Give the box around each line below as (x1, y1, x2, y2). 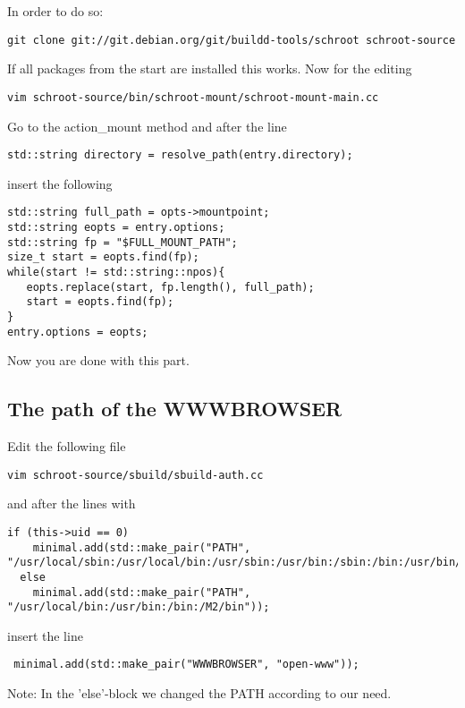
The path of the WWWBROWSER (7, 395, 342, 422)
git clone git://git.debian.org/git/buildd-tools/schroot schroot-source (7, 33, 456, 47)
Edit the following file (7, 437, 126, 456)
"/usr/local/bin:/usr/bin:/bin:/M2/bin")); (7, 601, 270, 614)
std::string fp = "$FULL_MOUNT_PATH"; (7, 235, 238, 249)
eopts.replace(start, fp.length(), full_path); (26, 280, 315, 294)
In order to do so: (7, 2, 104, 20)
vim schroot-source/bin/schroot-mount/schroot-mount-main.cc (7, 90, 379, 104)
